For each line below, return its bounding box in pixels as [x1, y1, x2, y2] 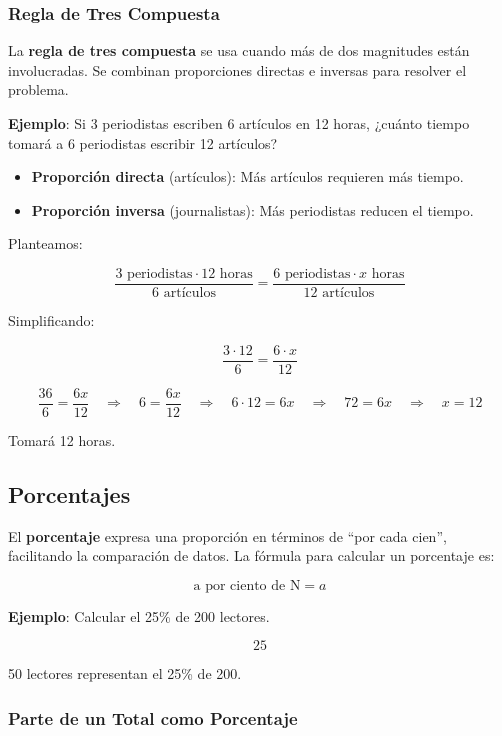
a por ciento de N [193, 578, 301, 593]
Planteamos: [8, 233, 83, 254]
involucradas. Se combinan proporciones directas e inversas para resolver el [8, 59, 467, 80]
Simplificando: [8, 310, 95, 331]
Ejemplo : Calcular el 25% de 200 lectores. [8, 605, 270, 626]
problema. [8, 79, 69, 100]
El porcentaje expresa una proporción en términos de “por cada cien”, [8, 525, 447, 546]
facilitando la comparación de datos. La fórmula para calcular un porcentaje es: [8, 545, 495, 566]
